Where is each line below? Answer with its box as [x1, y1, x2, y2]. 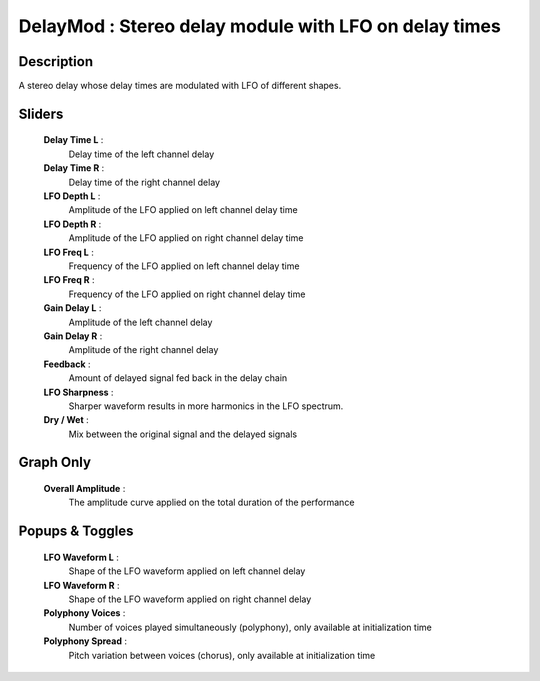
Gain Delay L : [43, 302, 102, 314]
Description [18, 53, 94, 70]
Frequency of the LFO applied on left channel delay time [68, 260, 300, 272]
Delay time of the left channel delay [68, 148, 215, 160]
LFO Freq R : [43, 274, 95, 286]
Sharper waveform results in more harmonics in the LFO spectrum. [68, 400, 344, 412]
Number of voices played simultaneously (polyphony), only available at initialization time [68, 621, 432, 633]
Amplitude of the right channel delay [68, 344, 219, 356]
